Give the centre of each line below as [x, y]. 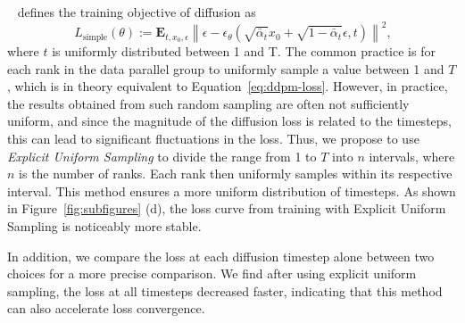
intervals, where [412, 156]
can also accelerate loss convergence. [106, 308]
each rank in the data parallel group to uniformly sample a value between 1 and [226, 68]
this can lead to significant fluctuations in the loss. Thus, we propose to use [213, 139]
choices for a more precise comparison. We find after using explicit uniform [212, 273]
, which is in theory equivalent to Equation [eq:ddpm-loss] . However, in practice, [228, 86]
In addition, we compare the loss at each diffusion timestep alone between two [221, 256]
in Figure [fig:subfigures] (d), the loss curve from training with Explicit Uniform [227, 208]
